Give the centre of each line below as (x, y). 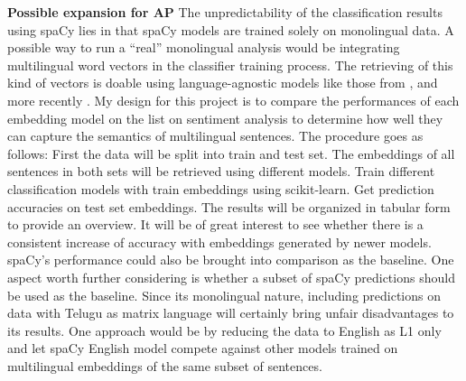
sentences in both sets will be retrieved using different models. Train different (221, 171)
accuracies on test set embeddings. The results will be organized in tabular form (229, 206)
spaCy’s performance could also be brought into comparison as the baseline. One (231, 260)
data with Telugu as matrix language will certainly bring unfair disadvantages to (231, 313)
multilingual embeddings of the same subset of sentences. (165, 365)
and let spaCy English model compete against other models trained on (203, 348)
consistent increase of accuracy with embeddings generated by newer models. (219, 242)
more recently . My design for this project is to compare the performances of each (233, 100)
